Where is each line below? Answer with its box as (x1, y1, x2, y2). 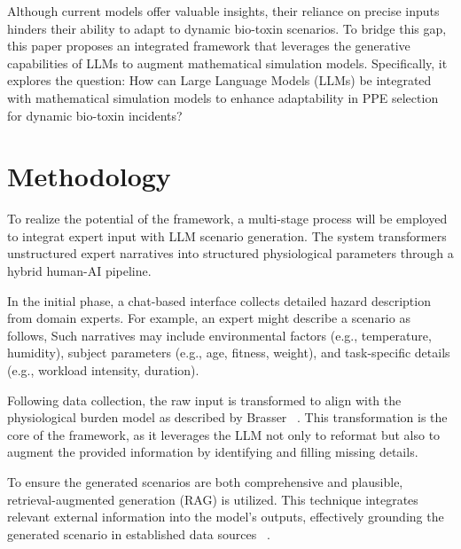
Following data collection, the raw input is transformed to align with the (7, 390, 402, 409)
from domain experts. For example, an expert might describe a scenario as (7, 309, 410, 327)
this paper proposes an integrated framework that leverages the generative (7, 36, 410, 55)
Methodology (7, 158, 171, 194)
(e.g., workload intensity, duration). (7, 361, 199, 380)
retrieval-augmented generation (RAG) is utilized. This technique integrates (7, 490, 418, 508)
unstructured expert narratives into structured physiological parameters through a (7, 244, 454, 263)
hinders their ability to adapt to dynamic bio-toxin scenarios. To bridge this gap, (7, 19, 447, 37)
